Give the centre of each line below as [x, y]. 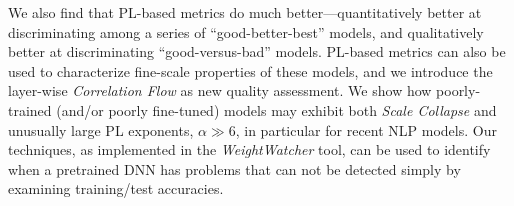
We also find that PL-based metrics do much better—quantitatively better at [245, 12]
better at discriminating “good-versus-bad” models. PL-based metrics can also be [257, 51]
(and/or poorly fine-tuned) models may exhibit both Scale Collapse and [276, 109]
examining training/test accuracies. [116, 188]
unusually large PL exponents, [101, 129]
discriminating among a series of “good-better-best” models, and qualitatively [246, 31]
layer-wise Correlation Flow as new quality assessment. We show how [220, 90]
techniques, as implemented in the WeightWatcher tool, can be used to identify [249, 149]
